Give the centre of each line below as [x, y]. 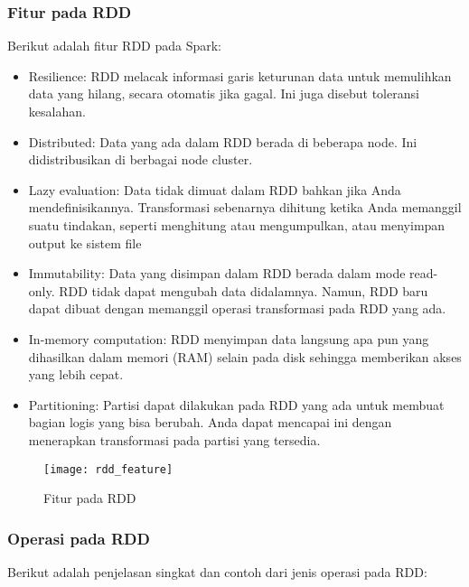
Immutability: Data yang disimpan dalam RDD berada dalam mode [217, 273]
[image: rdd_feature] [108, 469]
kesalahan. [57, 111]
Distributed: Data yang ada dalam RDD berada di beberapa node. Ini [223, 141]
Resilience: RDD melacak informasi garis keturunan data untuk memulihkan [240, 75]
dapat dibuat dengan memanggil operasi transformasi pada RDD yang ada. [237, 308]
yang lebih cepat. [76, 374]
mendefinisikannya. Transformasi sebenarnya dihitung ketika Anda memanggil [245, 207]
